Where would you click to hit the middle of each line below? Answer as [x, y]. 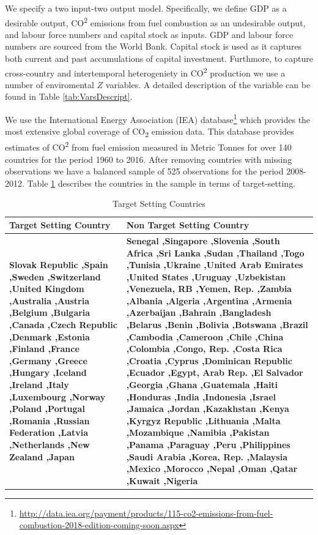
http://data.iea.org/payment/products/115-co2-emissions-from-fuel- [146, 513]
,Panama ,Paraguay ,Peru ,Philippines [208, 444]
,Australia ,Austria [49, 300]
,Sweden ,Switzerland [55, 276]
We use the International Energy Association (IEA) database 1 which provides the [158, 118]
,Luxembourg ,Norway [57, 396]
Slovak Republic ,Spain [59, 265]
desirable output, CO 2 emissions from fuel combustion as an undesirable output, [155, 21]
